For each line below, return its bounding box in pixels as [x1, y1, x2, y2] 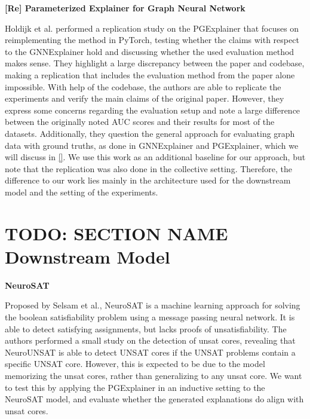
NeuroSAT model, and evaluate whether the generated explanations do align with [5, 393, 304, 405]
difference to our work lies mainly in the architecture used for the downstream [5, 174, 291, 186]
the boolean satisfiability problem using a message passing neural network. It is [5, 311, 295, 323]
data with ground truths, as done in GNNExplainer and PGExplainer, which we [5, 139, 299, 151]
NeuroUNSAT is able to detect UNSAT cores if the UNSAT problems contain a [5, 345, 296, 358]
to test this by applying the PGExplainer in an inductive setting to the [5, 381, 265, 393]
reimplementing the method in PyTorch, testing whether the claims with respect [5, 33, 299, 46]
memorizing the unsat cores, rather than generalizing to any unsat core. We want [5, 369, 302, 381]
